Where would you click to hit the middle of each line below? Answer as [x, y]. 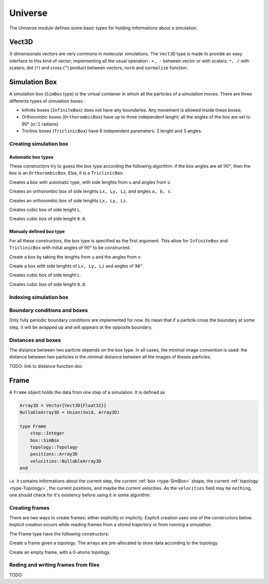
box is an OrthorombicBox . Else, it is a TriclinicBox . [67, 173]
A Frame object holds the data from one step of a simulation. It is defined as [87, 392]
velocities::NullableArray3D [66, 461]
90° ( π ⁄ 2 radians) [40, 124]
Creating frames [29, 508]
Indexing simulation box [39, 297]
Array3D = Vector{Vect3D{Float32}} [63, 405]
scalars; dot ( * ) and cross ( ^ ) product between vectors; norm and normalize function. [99, 68]
